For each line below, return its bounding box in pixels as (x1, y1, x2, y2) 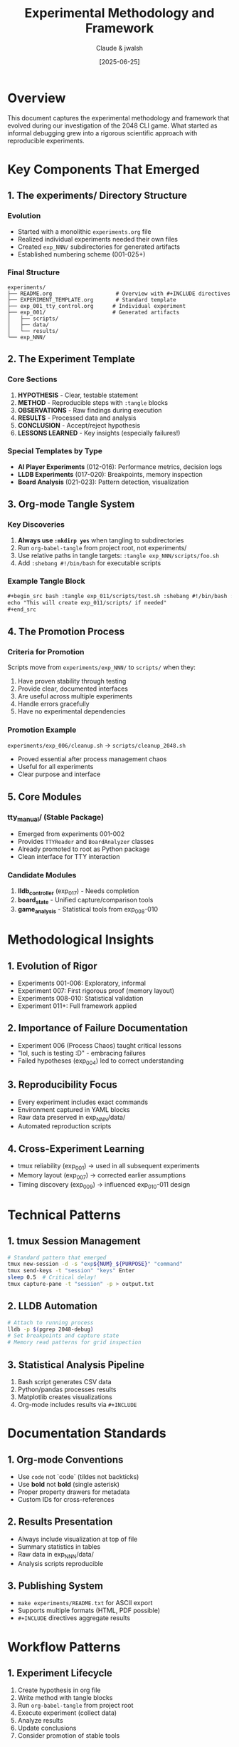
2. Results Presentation (7, 1516, 113, 1528)
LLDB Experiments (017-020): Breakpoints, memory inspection (17, 470, 203, 478)
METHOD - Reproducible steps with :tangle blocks (17, 398, 169, 407)
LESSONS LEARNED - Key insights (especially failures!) (17, 428, 181, 437)
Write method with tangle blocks (17, 1694, 113, 1702)
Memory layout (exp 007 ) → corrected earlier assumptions (17, 1170, 186, 1181)
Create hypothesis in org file (17, 1686, 101, 1694)
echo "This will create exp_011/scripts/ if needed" (7, 599, 167, 607)
